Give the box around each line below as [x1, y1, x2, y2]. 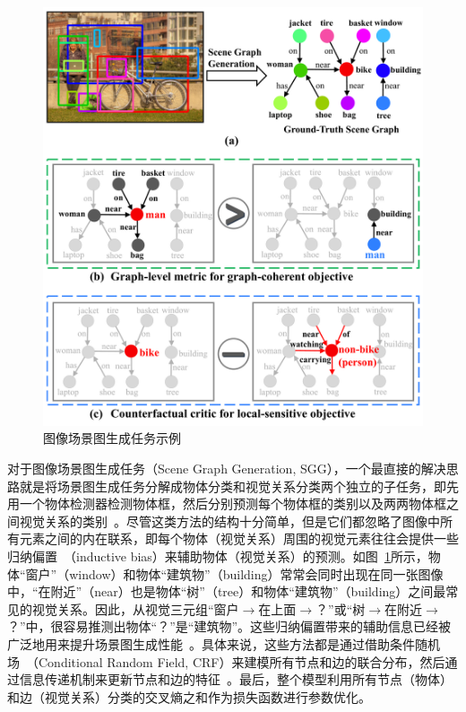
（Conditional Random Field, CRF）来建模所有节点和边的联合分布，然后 [26, 652, 445, 671]
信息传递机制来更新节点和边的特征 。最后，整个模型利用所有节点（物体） [19, 670, 453, 689]
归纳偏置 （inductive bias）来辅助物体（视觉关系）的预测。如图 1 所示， [7, 547, 428, 565]
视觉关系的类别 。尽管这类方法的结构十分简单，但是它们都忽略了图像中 [19, 511, 440, 530]
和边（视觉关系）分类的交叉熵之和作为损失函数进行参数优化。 [7, 687, 371, 706]
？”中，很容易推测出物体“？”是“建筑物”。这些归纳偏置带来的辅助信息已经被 [7, 617, 452, 636]
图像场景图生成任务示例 [43, 429, 181, 447]
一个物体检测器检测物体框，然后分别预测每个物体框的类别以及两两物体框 [19, 494, 446, 513]
